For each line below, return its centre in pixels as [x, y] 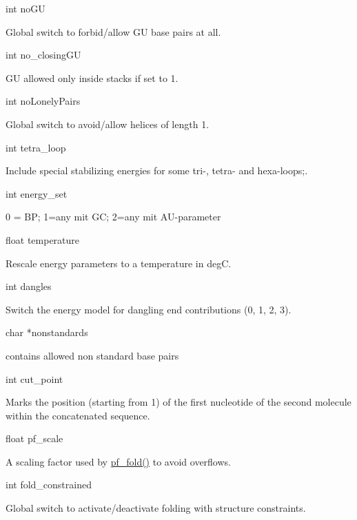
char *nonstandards [47, 332]
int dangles [29, 286]
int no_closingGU [43, 55]
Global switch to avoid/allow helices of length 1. [108, 124]
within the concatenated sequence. [78, 415]
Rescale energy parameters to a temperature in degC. [119, 263]
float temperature [43, 239]
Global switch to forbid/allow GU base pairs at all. [113, 31]
